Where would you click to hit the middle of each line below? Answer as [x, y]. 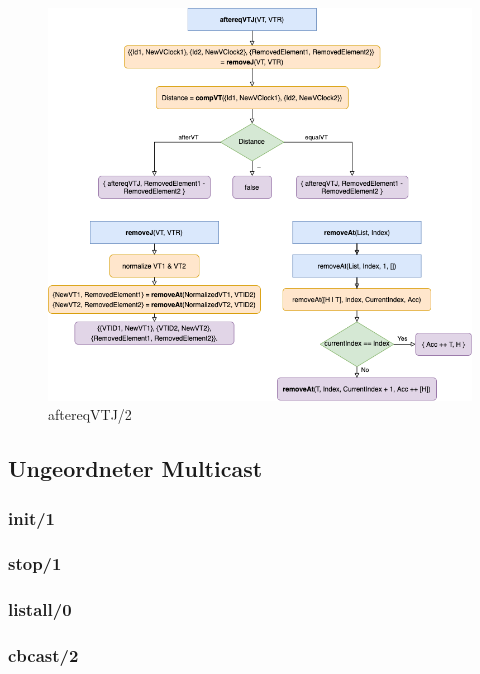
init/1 [32, 517]
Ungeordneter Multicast [135, 468]
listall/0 [40, 609]
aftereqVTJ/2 [90, 414]
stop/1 [35, 563]
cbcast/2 [43, 655]
